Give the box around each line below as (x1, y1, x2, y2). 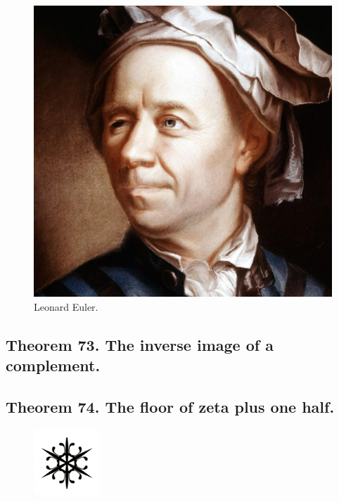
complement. (6, 354, 101, 376)
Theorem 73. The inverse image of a (6, 334, 274, 356)
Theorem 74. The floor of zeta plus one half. (6, 396, 335, 418)
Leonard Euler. (34, 300, 98, 314)
